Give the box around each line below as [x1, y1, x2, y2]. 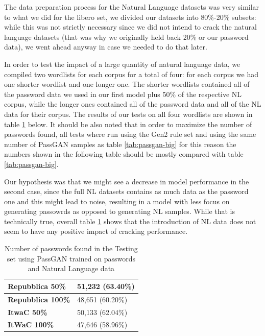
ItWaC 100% [8, 319, 54, 330]
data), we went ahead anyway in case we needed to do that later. [4, 41, 207, 52]
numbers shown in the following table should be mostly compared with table [4, 149, 244, 159]
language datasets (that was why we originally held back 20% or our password [4, 31, 249, 42]
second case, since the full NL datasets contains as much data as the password [4, 186, 249, 197]
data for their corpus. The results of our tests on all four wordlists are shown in [4, 108, 253, 119]
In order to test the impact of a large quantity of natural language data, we [4, 58, 240, 69]
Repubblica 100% [8, 294, 70, 304]
